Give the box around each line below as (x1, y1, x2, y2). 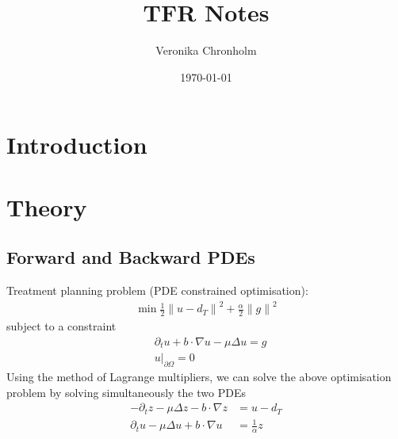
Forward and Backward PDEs (6, 245, 255, 269)
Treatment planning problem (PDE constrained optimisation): (6, 282, 308, 299)
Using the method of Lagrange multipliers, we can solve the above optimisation (6, 368, 392, 384)
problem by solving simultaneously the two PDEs (6, 384, 246, 400)
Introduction (6, 128, 147, 161)
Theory (6, 190, 87, 223)
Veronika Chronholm (155, 42, 257, 59)
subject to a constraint (6, 318, 117, 334)
